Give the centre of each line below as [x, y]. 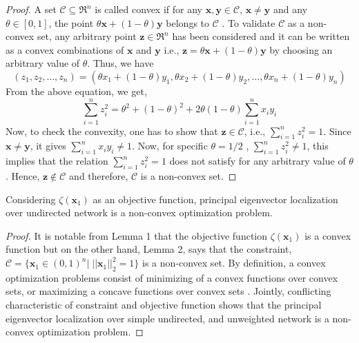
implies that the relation [57, 161]
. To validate [249, 22]
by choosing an [301, 49]
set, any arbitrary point [87, 36]
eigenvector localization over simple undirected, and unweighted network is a [167, 318]
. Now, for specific [170, 146]
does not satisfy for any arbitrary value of [258, 161]
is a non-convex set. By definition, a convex [234, 263]
